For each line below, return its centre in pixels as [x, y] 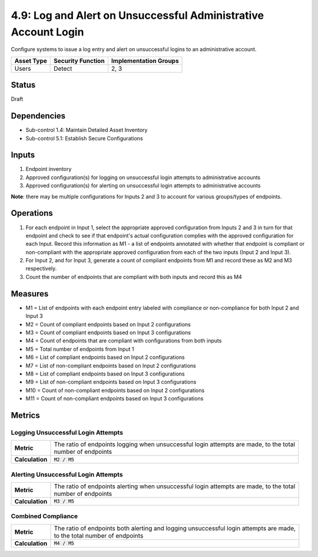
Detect [63, 68]
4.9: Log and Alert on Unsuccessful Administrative [138, 15]
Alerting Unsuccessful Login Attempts [67, 474]
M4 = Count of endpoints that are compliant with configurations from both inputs [124, 341]
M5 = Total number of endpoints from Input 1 [80, 349]
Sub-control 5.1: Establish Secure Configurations [85, 138]
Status [23, 85]
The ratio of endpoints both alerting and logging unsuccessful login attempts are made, [175, 528]
